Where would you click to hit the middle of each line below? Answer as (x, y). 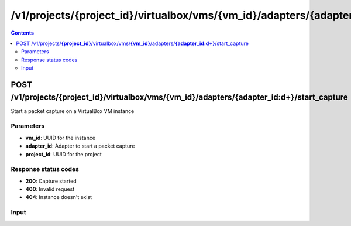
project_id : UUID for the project (63, 154)
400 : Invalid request (50, 189)
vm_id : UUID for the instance (61, 138)
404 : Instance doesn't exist (59, 197)
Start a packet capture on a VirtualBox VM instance (73, 111)
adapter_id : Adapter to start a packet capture (80, 146)
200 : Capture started (51, 181)
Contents (23, 33)
